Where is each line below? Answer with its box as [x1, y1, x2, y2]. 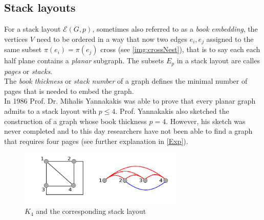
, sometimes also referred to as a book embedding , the [92, 23, 258, 34]
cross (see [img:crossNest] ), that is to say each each [100, 44, 260, 55]
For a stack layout [4, 23, 61, 34]
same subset [4, 44, 42, 55]
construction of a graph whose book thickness [4, 115, 147, 126]
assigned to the [206, 33, 254, 44]
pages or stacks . [4, 65, 53, 76]
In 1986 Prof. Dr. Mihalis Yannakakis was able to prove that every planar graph [4, 95, 256, 106]
